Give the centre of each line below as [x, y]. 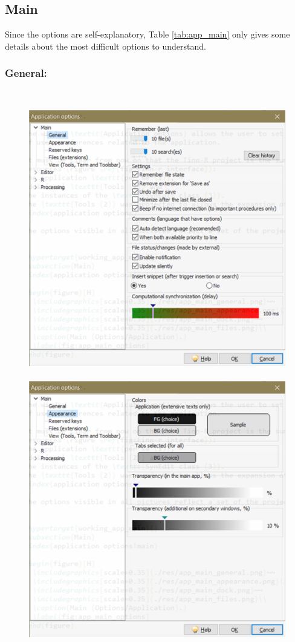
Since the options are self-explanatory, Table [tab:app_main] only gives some [147, 34]
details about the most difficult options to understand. [105, 46]
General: [26, 73]
